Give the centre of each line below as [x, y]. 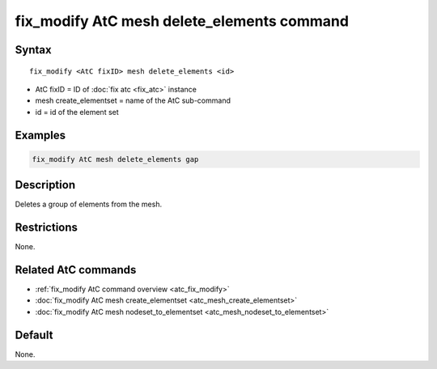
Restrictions [47, 228]
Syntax [33, 50]
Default [34, 335]
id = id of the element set [77, 112]
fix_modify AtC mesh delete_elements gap [115, 159]
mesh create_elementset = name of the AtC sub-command [133, 100]
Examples [40, 135]
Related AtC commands [76, 270]
